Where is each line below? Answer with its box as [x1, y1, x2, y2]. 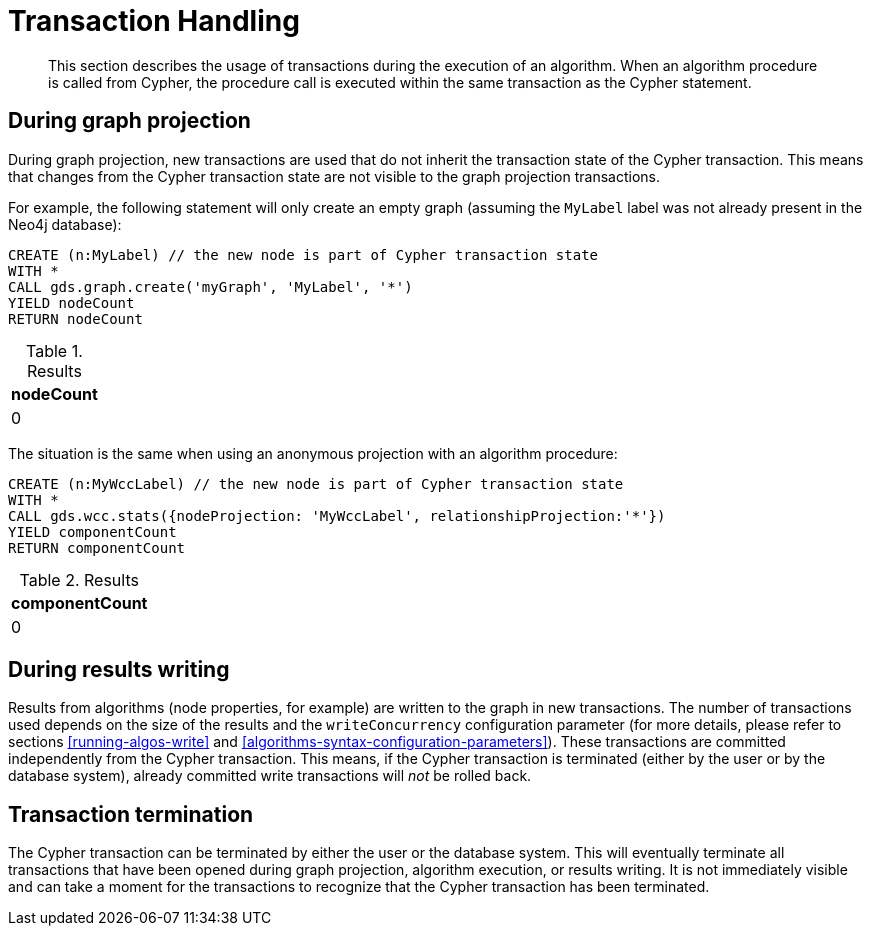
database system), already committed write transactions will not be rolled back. [8, 767, 532, 785]
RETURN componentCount [8, 539, 186, 556]
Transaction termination [8, 801, 254, 827]
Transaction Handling [8, 4, 300, 38]
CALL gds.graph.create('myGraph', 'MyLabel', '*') [8, 278, 413, 295]
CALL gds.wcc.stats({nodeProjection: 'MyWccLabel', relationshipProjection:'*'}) [8, 507, 666, 524]
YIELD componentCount [8, 523, 177, 540]
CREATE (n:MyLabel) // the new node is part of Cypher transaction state [8, 246, 599, 263]
